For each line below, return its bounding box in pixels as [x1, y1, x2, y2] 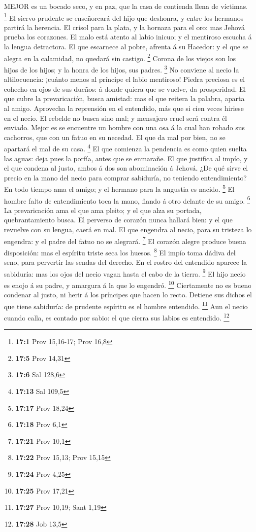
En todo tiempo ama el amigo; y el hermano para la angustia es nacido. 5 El [4, 182, 235, 194]
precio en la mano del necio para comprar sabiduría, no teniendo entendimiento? [4, 172, 247, 182]
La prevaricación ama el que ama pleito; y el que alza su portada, [4, 205, 202, 215]
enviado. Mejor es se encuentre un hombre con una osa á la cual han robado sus [4, 122, 245, 133]
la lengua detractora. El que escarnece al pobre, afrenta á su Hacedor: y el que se [4, 41, 249, 52]
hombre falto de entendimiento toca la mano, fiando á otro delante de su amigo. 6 [4, 194, 250, 206]
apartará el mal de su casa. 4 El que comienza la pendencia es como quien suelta [4, 142, 247, 153]
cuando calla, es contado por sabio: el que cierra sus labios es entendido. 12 [4, 311, 229, 322]
